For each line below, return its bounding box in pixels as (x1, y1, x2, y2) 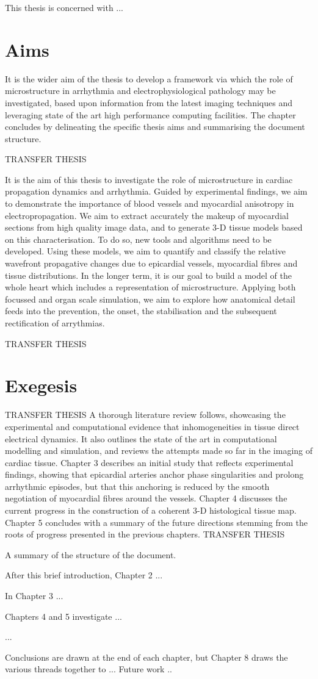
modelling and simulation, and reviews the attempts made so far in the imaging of (5, 444, 313, 457)
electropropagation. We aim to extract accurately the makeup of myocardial (5, 209, 289, 221)
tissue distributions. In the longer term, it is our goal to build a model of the (5, 268, 292, 281)
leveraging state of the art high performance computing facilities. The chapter (5, 108, 296, 121)
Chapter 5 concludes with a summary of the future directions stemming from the (5, 516, 308, 528)
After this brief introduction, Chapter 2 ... (5, 569, 163, 581)
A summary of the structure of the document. (5, 548, 176, 561)
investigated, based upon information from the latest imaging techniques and (5, 96, 292, 109)
